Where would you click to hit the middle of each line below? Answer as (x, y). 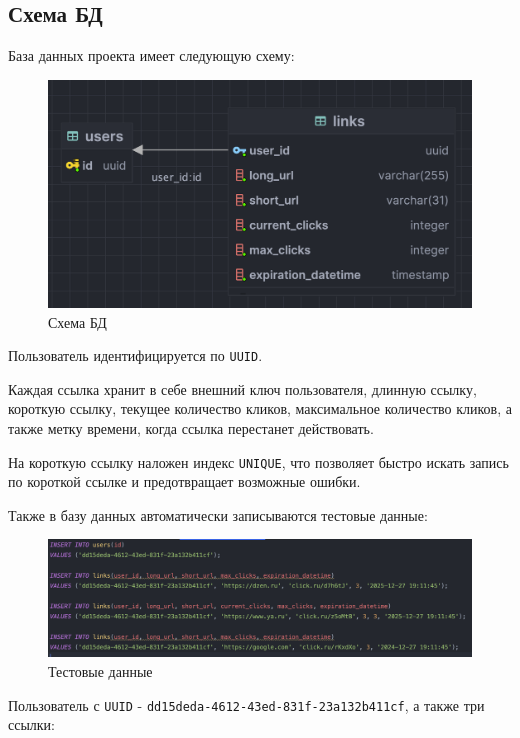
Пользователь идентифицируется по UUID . (135, 355)
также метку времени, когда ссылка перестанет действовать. (191, 427)
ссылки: (32, 724)
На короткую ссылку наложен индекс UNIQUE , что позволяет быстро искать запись (258, 461)
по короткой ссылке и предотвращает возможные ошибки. (184, 481)
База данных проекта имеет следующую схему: (151, 55)
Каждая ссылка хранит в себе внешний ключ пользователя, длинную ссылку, (242, 388)
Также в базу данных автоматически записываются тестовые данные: (218, 514)
